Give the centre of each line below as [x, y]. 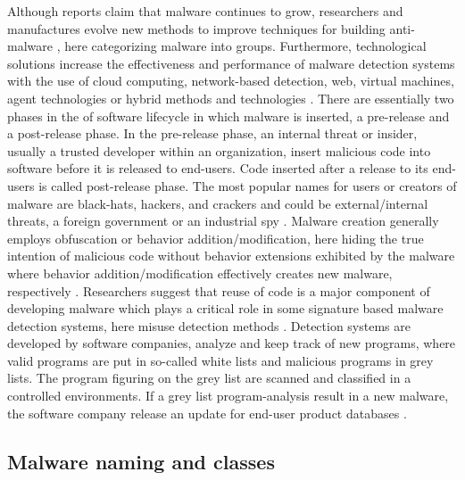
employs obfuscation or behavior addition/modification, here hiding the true [216, 238]
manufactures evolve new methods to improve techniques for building [196, 28]
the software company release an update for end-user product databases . [207, 413]
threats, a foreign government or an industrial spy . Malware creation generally [223, 221]
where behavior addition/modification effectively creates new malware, [200, 273]
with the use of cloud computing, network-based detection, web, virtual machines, [231, 81]
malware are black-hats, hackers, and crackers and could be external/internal [218, 203]
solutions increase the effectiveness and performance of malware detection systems [231, 63]
